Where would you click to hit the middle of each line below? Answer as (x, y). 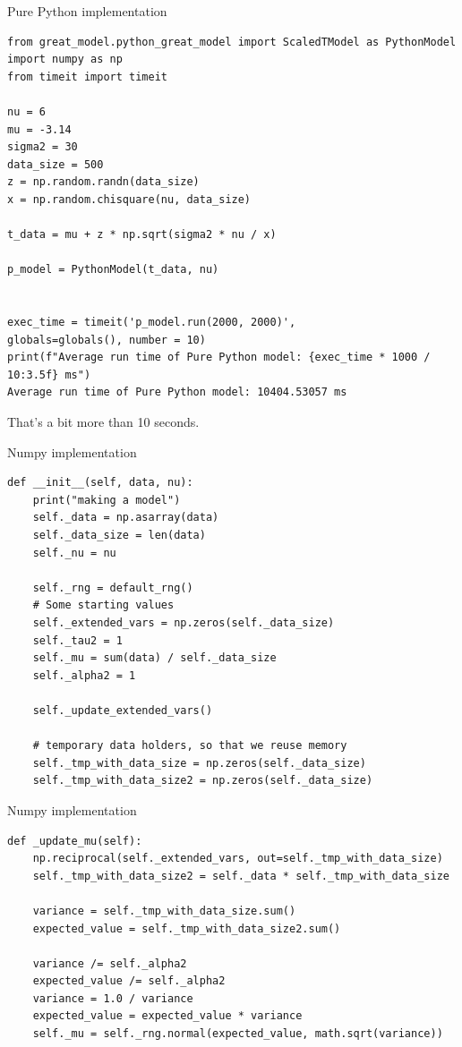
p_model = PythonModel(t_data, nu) (113, 270)
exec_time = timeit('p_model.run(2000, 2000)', (152, 323)
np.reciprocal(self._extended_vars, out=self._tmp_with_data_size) (238, 859)
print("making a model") (107, 500)
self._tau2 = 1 (77, 640)
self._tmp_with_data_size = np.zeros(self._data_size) (199, 763)
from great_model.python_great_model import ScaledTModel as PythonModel (232, 42)
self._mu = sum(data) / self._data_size (154, 658)
